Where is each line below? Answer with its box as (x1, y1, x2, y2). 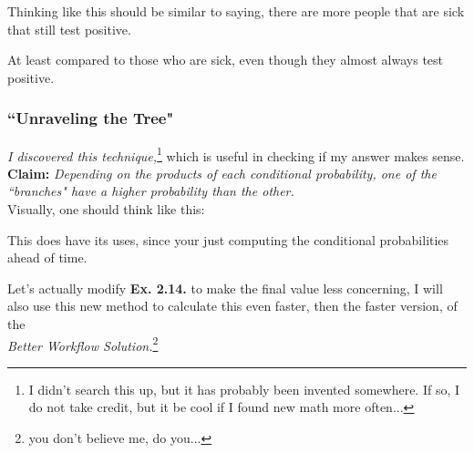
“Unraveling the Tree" (7, 107, 174, 129)
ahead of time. (7, 248, 88, 267)
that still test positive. (7, 19, 131, 38)
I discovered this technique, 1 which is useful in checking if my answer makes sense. (7, 143, 465, 165)
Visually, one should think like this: (7, 200, 205, 219)
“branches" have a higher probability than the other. (7, 181, 294, 201)
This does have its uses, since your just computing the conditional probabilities (7, 230, 449, 249)
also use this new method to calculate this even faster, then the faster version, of (7, 296, 458, 315)
